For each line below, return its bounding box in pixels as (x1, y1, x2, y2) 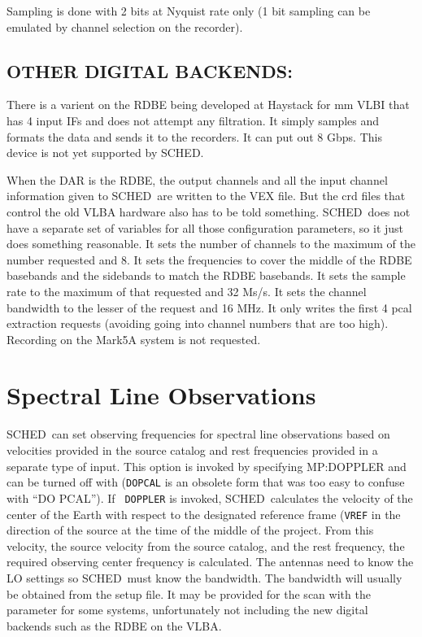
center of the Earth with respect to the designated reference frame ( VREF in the (7, 505, 401, 522)
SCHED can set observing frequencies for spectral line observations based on (7, 425, 390, 443)
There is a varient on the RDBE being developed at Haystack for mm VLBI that (7, 96, 410, 113)
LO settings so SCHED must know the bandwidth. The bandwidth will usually (7, 569, 402, 586)
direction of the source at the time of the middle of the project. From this (7, 521, 374, 539)
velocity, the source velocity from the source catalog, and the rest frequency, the (7, 537, 405, 554)
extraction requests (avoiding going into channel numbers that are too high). (7, 315, 389, 332)
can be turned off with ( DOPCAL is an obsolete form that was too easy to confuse (7, 473, 405, 491)
